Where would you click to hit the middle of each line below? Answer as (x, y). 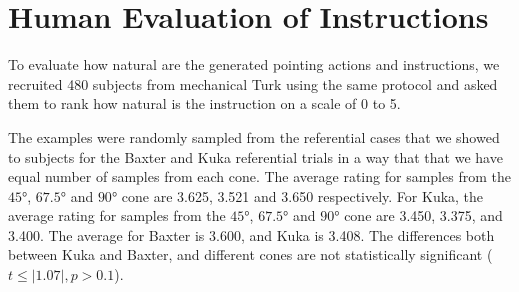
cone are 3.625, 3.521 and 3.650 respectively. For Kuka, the (302, 195)
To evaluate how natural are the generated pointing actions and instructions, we (254, 64)
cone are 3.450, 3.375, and (423, 215)
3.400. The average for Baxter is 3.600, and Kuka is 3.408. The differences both (251, 234)
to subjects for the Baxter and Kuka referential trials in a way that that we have (255, 156)
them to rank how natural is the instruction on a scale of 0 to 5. (204, 103)
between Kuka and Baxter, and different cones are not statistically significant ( (250, 254)
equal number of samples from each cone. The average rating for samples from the (259, 176)
